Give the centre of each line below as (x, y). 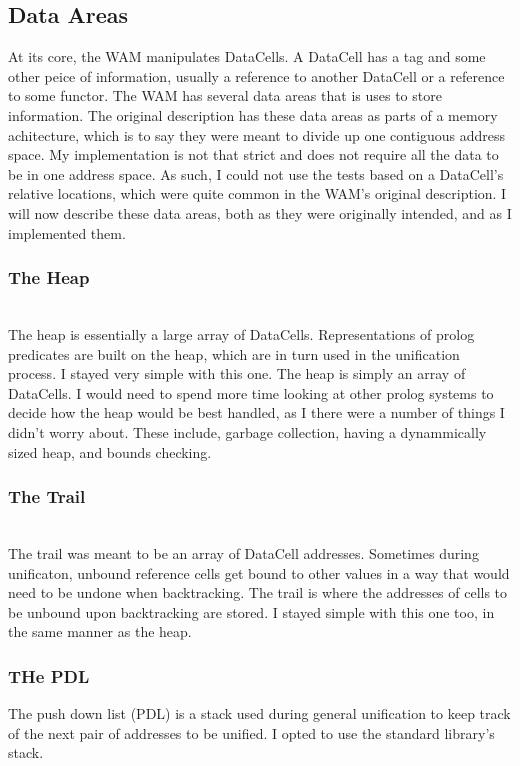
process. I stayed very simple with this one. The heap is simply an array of (237, 373)
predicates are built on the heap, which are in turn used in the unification (234, 353)
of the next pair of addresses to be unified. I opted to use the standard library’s (251, 732)
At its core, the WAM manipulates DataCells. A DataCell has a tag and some (247, 56)
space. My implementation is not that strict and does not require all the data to (253, 154)
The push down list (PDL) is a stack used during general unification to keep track (259, 713)
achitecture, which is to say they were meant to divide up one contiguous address (257, 134)
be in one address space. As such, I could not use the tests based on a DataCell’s (256, 173)
